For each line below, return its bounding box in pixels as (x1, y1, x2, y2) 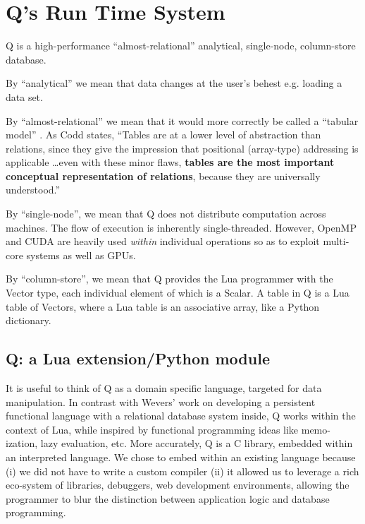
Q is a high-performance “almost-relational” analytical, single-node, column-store (6, 38, 356, 53)
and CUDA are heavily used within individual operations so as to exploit (6, 234, 320, 249)
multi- (323, 234, 349, 249)
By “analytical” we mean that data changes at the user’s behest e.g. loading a (6, 76, 342, 90)
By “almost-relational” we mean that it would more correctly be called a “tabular (6, 113, 359, 128)
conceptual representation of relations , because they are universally (6, 168, 321, 183)
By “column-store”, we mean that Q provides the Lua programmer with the (6, 271, 333, 286)
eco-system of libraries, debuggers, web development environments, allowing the (6, 477, 349, 492)
